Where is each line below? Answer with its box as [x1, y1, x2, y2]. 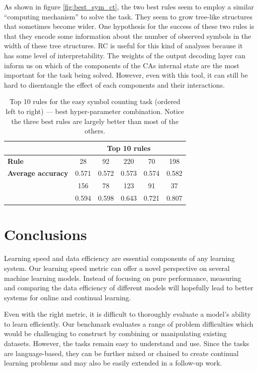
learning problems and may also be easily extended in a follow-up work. [4, 358, 222, 368]
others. [85, 125, 105, 136]
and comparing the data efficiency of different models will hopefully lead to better [4, 282, 254, 293]
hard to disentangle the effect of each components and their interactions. [4, 79, 225, 90]
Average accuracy [7, 168, 69, 178]
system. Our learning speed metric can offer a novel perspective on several [4, 262, 230, 273]
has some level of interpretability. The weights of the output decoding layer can [4, 50, 246, 60]
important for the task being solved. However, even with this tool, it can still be [4, 70, 248, 80]
